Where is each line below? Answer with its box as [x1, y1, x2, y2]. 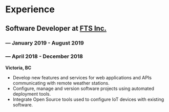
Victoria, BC [5, 64, 32, 71]
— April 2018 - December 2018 [5, 53, 83, 60]
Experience [5, 4, 55, 15]
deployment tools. [12, 91, 51, 97]
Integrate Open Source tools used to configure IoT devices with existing [12, 96, 164, 102]
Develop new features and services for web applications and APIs [12, 74, 152, 80]
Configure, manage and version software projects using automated [12, 85, 155, 92]
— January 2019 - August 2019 [5, 39, 84, 47]
